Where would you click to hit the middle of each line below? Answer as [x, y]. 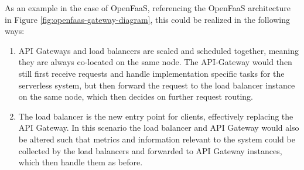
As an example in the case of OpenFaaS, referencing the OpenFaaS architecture [148, 8]
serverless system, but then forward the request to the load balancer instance [157, 85]
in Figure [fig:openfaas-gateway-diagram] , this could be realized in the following [148, 19]
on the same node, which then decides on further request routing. [136, 96]
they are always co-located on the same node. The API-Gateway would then [155, 62]
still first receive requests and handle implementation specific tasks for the [151, 73]
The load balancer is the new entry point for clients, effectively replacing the [156, 116]
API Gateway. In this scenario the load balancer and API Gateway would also [159, 127]
